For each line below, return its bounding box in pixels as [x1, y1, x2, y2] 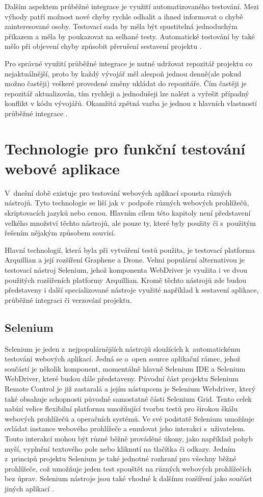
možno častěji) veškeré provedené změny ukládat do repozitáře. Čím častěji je [5, 78, 247, 89]
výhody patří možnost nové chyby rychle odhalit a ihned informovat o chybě [5, 11, 243, 21]
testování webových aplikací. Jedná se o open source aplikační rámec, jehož [5, 353, 241, 364]
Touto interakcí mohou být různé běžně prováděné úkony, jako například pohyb [5, 433, 253, 443]
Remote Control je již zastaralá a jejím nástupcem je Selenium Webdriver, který [5, 383, 256, 394]
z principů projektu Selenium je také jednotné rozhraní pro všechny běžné [5, 453, 236, 464]
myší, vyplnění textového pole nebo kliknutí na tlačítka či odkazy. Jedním [5, 443, 235, 454]
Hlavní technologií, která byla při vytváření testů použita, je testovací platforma [5, 244, 255, 255]
